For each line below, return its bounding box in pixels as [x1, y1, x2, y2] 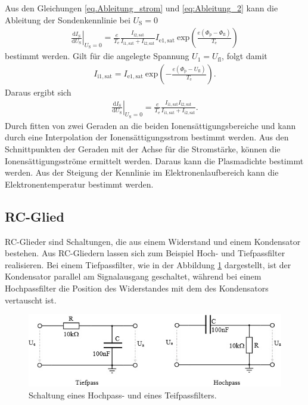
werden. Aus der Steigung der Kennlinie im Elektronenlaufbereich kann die [5, 166, 279, 179]
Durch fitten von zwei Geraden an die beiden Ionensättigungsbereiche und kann [5, 119, 296, 131]
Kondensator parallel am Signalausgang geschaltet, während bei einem [5, 270, 262, 283]
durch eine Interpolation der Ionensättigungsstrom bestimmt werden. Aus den [5, 131, 289, 143]
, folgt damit [222, 50, 267, 62]
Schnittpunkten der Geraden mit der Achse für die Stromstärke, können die [5, 143, 281, 155]
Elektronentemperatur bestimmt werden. [5, 177, 154, 190]
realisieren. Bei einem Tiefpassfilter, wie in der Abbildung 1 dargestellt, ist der [5, 258, 291, 271]
